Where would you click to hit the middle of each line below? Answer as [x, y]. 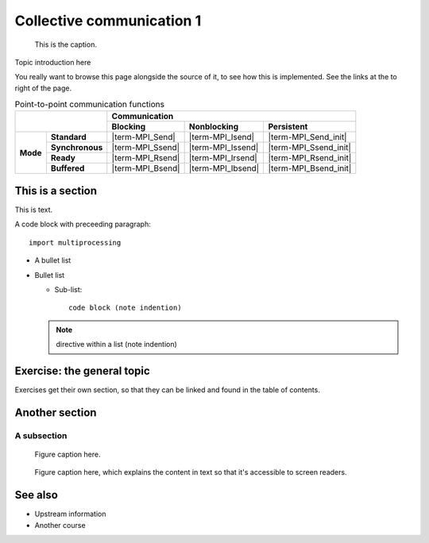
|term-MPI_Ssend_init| [309, 148]
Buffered [68, 168]
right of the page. [43, 88]
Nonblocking [214, 127]
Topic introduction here [53, 62]
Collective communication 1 [108, 21]
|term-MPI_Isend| [221, 137]
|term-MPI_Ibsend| [224, 168]
